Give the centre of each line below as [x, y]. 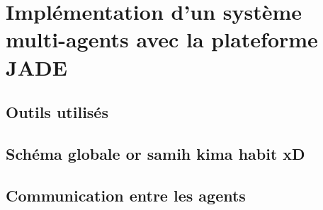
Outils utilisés [57, 112]
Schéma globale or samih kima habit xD [155, 153]
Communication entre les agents [126, 195]
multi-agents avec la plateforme [162, 39]
